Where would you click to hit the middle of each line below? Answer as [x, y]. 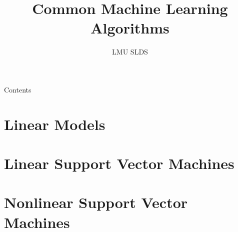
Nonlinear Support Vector [96, 202]
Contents [18, 89]
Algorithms [130, 28]
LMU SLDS [130, 52]
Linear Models [55, 124]
